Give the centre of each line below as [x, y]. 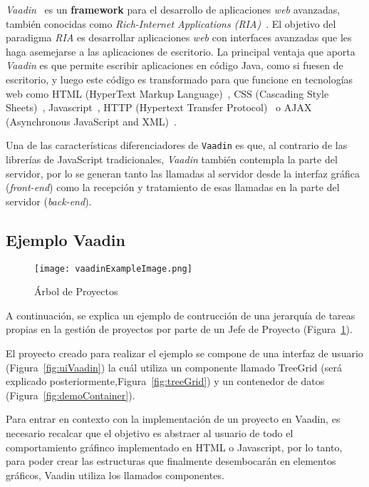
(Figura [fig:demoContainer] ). [71, 395]
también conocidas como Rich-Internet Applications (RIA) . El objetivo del [171, 23]
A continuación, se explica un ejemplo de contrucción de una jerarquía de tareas [181, 315]
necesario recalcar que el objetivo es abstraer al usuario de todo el [150, 432]
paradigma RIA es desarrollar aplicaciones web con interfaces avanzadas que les [179, 37]
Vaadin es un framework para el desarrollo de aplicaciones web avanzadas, [173, 9]
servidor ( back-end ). [49, 201]
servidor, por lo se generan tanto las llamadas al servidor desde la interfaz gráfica [183, 173]
